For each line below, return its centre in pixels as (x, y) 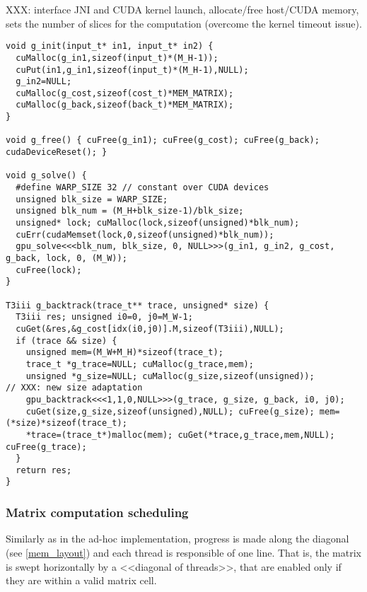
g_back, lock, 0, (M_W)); (66, 258)
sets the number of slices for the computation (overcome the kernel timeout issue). (184, 23)
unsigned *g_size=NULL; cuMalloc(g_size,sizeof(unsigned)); (170, 376)
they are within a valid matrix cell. (81, 580)
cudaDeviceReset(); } (57, 152)
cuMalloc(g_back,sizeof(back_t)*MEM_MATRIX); (125, 105)
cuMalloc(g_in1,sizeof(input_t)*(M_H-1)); (117, 58)
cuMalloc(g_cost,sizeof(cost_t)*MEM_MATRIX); (125, 93)
